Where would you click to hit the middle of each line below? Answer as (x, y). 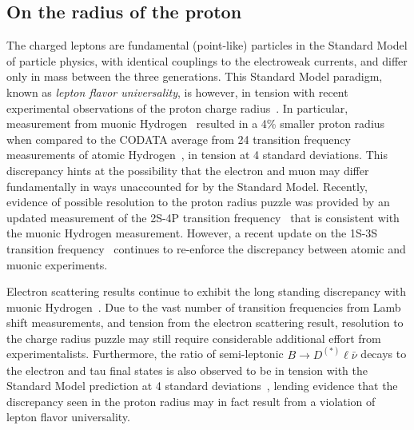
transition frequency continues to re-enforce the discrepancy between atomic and (206, 248)
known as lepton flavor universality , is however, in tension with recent (177, 92)
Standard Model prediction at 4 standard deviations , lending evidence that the (202, 386)
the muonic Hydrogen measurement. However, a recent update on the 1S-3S (192, 233)
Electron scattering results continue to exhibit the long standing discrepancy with (207, 291)
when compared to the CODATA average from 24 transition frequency (179, 139)
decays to (384, 354)
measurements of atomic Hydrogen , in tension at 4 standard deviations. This (197, 155)
